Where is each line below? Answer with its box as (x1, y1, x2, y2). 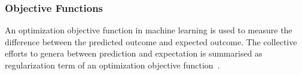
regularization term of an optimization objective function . (5, 59, 220, 71)
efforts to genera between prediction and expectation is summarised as (5, 47, 263, 60)
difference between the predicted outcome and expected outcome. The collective (5, 35, 297, 48)
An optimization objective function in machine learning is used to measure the (5, 24, 292, 36)
